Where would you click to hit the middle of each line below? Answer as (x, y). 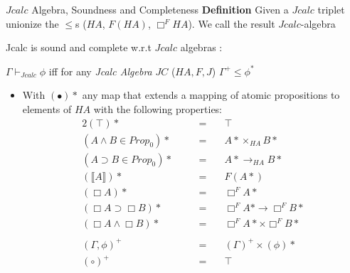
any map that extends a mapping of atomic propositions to (211, 95)
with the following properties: (158, 108)
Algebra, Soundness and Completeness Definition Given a (160, 9)
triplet (331, 9)
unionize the (32, 23)
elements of (47, 108)
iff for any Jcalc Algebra (100, 71)
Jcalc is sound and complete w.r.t (79, 47)
